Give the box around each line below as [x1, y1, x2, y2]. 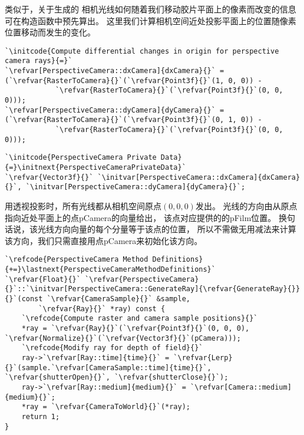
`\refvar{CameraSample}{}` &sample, [47, 294, 190, 303]
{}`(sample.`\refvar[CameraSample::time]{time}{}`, [5, 363, 212, 372]
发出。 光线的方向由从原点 [195, 199, 298, 212]
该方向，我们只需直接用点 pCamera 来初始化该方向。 [5, 234, 203, 246]
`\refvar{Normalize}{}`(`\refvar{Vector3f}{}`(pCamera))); [5, 334, 241, 342]
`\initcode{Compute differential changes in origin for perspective [5, 47, 279, 55]
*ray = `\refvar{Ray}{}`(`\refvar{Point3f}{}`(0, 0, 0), [21, 324, 250, 332]
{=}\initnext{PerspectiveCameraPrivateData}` [5, 163, 186, 172]
